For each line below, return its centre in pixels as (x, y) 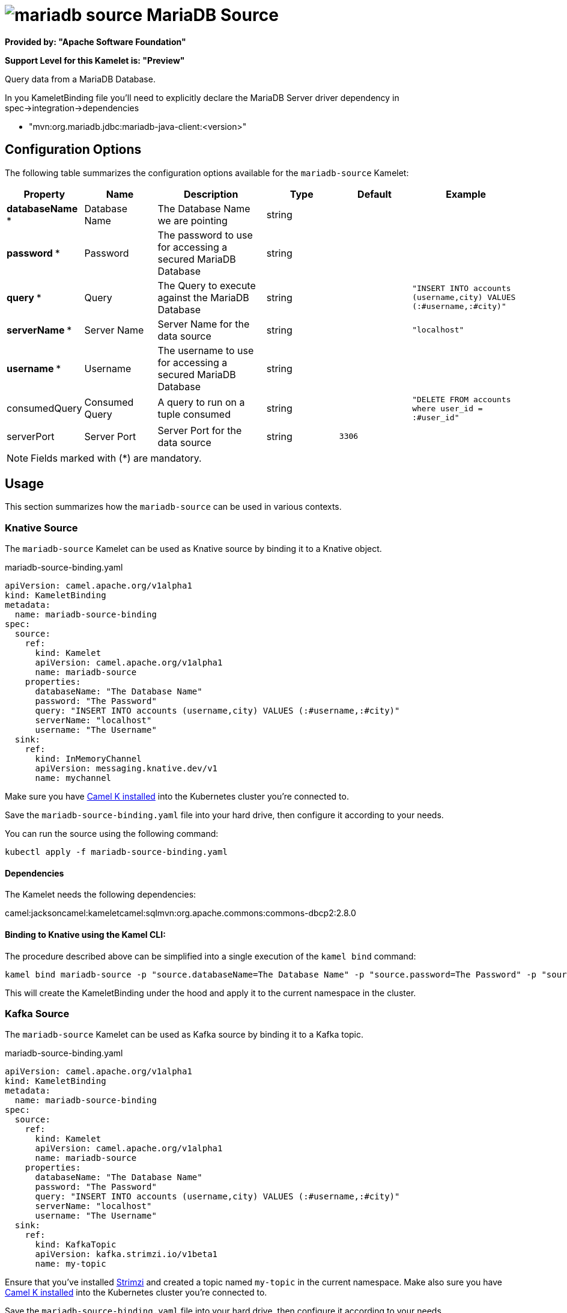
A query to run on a (201, 402)
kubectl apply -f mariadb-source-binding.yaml (116, 852)
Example (466, 194)
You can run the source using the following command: (112, 834)
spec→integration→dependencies (72, 108)
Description (211, 194)
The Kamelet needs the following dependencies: (101, 895)
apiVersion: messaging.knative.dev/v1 (126, 769)
